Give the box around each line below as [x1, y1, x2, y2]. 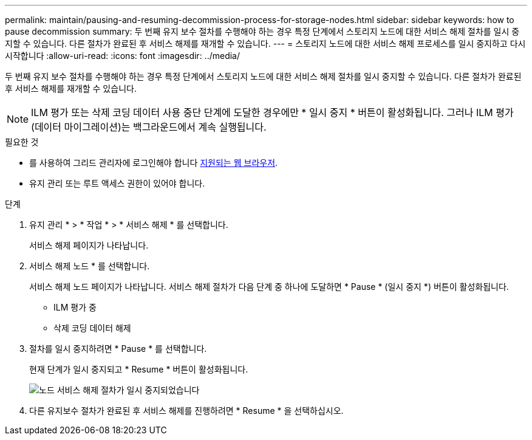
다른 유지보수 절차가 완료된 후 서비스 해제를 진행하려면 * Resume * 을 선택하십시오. [29, 405, 344, 416]
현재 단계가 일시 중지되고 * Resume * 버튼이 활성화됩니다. [29, 364, 248, 374]
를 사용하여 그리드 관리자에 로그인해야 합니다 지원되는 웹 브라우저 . [29, 157, 278, 168]
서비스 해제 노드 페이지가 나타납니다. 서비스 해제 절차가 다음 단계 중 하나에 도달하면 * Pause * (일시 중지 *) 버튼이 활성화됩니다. [29, 281, 509, 292]
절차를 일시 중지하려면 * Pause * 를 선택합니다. [29, 343, 207, 354]
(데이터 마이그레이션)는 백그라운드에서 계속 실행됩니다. [31, 121, 267, 133]
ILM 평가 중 [53, 302, 97, 312]
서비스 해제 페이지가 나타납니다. [29, 240, 149, 250]
